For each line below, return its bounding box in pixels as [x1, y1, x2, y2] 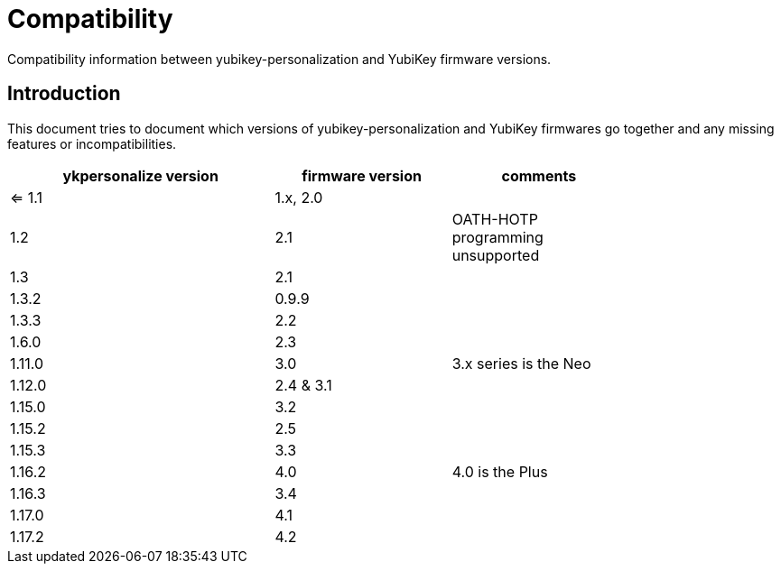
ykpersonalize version [62, 166, 218, 185]
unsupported [451, 245, 540, 264]
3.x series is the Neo [451, 354, 591, 373]
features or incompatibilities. [7, 135, 177, 152]
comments [501, 166, 577, 185]
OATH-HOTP [451, 209, 538, 228]
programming [451, 227, 544, 246]
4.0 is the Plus [451, 462, 548, 481]
